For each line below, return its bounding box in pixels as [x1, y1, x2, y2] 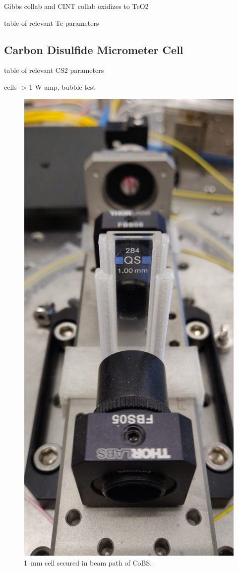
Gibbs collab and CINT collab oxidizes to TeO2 [4, 1, 149, 11]
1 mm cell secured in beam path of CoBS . [24, 557, 152, 568]
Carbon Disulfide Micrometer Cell [4, 42, 183, 57]
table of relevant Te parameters [4, 17, 99, 28]
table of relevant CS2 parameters [4, 65, 104, 75]
